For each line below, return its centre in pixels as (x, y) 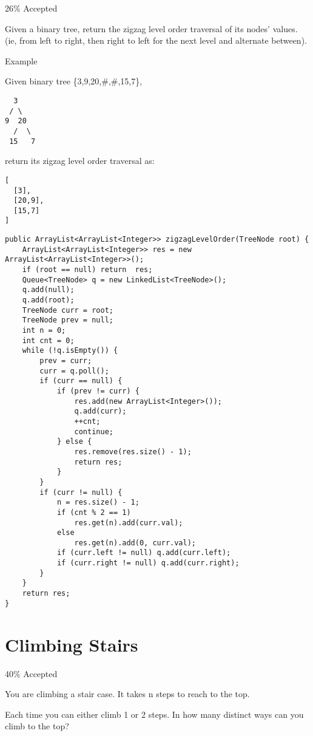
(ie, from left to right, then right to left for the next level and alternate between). (156, 40)
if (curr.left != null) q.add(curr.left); (144, 553)
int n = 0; (44, 331)
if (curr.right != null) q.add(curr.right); (148, 563)
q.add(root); (48, 300)
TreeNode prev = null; (68, 320)
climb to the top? (37, 726)
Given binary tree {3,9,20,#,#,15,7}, (74, 81)
